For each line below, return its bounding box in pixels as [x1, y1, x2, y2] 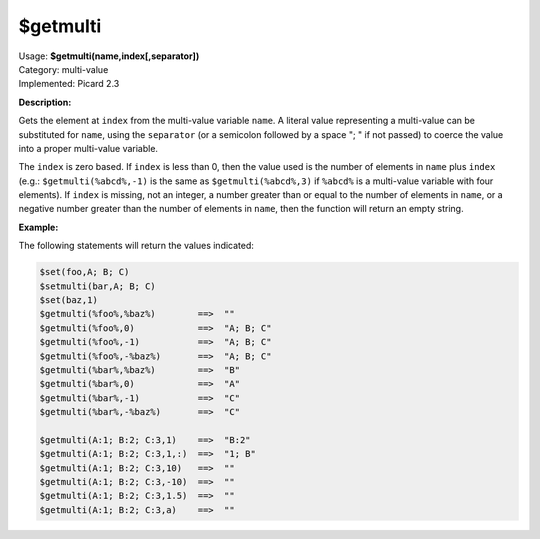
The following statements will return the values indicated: [18, 240, 255, 252]
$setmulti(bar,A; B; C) [39, 280, 157, 292]
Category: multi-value [18, 63, 109, 75]
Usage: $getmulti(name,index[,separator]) [18, 50, 200, 62]
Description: [18, 96, 72, 108]
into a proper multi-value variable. [18, 142, 159, 154]
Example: [18, 221, 59, 233]
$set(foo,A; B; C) [39, 266, 130, 278]
